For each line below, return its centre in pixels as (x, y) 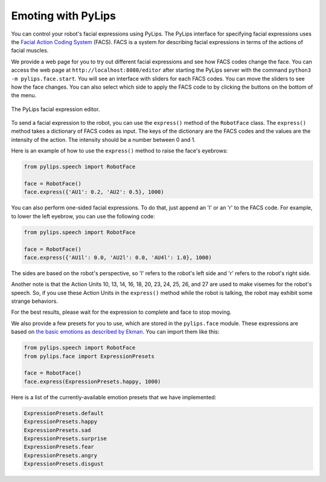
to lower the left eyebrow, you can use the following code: (83, 216)
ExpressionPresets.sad (57, 430)
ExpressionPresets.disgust (64, 464)
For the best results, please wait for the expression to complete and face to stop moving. (121, 312)
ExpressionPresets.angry (61, 455)
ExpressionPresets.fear (59, 447)
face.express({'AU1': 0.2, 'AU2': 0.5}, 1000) (94, 192)
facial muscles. (30, 51)
